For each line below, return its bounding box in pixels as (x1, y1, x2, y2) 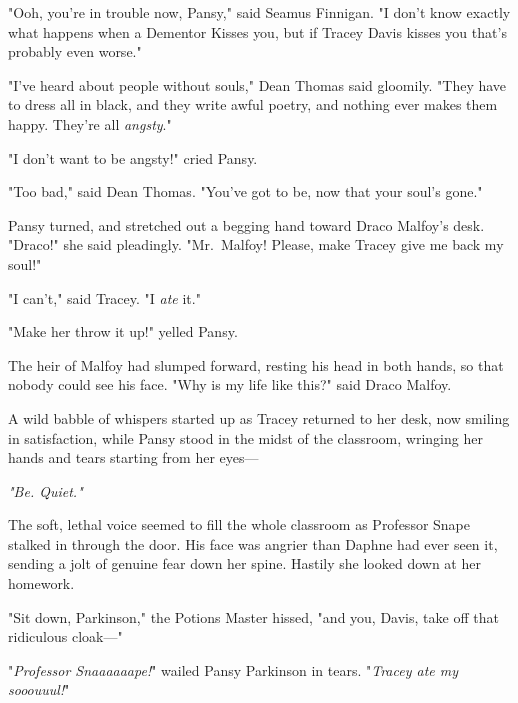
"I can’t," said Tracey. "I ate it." (8, 287, 201, 308)
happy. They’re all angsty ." (8, 113, 172, 134)
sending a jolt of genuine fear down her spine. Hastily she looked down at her (8, 553, 481, 574)
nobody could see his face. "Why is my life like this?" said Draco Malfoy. (8, 374, 452, 395)
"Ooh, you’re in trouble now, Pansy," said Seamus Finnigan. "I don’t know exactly (8, 2, 511, 22)
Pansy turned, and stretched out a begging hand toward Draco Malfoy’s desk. (8, 214, 485, 235)
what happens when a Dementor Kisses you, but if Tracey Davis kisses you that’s (8, 21, 507, 42)
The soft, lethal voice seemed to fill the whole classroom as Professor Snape (8, 514, 471, 535)
